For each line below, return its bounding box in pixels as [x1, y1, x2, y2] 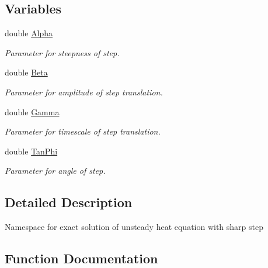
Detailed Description [5, 193, 133, 211]
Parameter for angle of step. [5, 164, 106, 177]
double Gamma [5, 105, 60, 118]
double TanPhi [5, 145, 58, 157]
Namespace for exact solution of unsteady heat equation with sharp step [5, 221, 264, 233]
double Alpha [5, 27, 53, 39]
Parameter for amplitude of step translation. [5, 85, 163, 98]
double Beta [5, 66, 48, 78]
